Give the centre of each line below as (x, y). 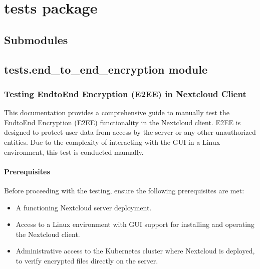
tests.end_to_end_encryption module (106, 69)
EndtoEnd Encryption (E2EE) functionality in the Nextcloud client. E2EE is (122, 122)
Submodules (36, 39)
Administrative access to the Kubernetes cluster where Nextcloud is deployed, (135, 251)
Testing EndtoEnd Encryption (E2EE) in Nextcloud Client (125, 93)
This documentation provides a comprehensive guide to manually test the (117, 112)
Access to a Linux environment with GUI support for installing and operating (135, 224)
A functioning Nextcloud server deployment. (84, 207)
